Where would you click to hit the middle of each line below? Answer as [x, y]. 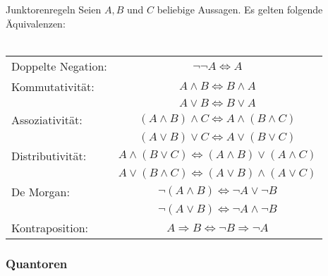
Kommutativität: [53, 86]
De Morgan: [41, 191]
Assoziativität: [47, 119]
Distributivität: [49, 155]
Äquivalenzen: [36, 23]
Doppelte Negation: [59, 66]
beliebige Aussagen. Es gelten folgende [240, 9]
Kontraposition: [50, 227]
